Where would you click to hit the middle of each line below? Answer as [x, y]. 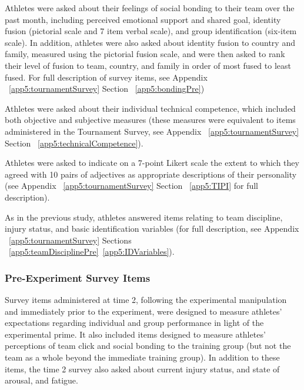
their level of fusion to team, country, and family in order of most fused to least [148, 65]
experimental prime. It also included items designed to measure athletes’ [135, 334]
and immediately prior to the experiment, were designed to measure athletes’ [143, 311]
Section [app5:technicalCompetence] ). [74, 143]
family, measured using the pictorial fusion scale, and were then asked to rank [145, 54]
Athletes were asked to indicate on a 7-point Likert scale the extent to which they [152, 163]
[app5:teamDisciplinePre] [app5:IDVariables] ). [92, 251]
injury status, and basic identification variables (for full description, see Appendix [152, 229]
